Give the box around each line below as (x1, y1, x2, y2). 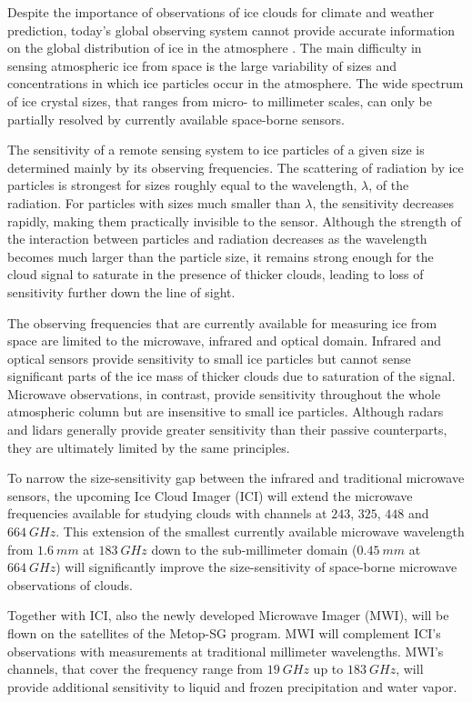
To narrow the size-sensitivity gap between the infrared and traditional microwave (7, 468, 465, 487)
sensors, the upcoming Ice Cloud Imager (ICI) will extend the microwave (7, 486, 413, 505)
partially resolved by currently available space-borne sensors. (7, 109, 345, 128)
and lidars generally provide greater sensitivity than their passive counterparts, (7, 420, 447, 439)
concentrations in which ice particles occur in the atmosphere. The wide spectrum (7, 74, 464, 93)
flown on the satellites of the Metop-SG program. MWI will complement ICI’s (7, 624, 441, 642)
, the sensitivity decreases (312, 193, 454, 212)
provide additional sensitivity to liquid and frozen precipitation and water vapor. (7, 677, 457, 696)
